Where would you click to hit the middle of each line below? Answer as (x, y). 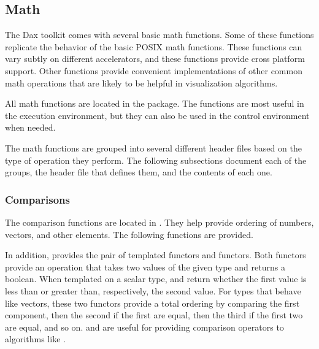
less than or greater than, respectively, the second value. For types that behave (153, 290)
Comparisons (37, 199)
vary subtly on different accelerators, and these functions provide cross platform (155, 59)
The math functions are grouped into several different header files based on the (153, 148)
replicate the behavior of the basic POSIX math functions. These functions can (154, 46)
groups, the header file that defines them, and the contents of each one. (139, 172)
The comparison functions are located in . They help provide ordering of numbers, (159, 222)
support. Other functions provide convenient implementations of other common (154, 70)
